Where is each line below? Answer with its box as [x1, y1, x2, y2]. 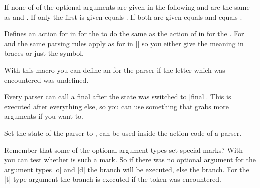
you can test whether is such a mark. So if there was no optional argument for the [4, 154, 256, 165]
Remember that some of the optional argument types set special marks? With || [4, 144, 249, 155]
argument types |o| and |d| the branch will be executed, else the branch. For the [4, 164, 249, 174]
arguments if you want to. [4, 111, 84, 121]
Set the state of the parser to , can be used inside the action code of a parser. [4, 127, 242, 138]
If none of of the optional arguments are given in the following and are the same [4, 2, 250, 12]
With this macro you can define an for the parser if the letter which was [4, 64, 225, 75]
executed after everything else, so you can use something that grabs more [4, 101, 229, 111]
